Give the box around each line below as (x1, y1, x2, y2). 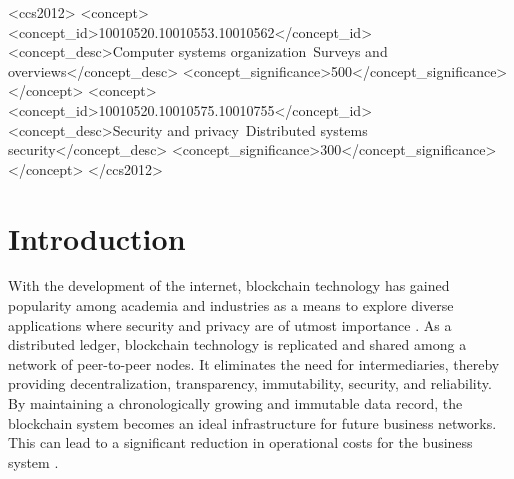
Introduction (8, 217, 186, 258)
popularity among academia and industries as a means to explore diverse (8, 295, 454, 316)
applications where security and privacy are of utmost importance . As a (8, 314, 452, 335)
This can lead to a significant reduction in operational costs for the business (8, 432, 473, 453)
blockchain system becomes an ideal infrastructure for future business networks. (8, 412, 497, 433)
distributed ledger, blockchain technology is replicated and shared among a (8, 334, 467, 355)
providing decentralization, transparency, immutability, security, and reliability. (8, 373, 492, 394)
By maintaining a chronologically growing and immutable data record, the (8, 393, 463, 414)
